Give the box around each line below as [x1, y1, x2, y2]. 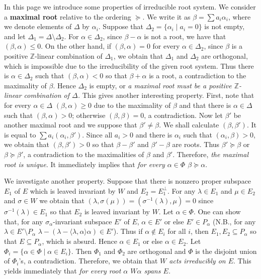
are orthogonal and [127, 245, 186, 256]
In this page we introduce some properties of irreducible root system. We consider [4, 2, 256, 12]
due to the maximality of [94, 99, 171, 110]
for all [167, 226, 186, 236]
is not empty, [204, 21, 245, 32]
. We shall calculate [159, 119, 219, 130]
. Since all [82, 129, 113, 139]
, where [228, 11, 251, 22]
